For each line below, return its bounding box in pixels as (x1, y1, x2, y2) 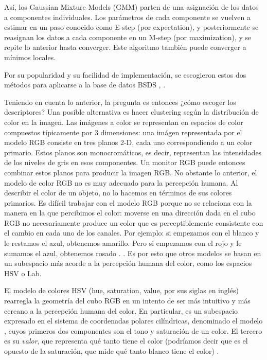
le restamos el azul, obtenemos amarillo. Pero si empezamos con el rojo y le (4, 238, 242, 248)
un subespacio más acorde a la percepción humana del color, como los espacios (4, 258, 252, 268)
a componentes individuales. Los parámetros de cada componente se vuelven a (4, 11, 251, 22)
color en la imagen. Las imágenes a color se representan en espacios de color (4, 116, 243, 127)
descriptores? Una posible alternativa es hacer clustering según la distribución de (4, 106, 259, 117)
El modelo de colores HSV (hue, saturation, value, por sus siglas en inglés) (4, 285, 239, 296)
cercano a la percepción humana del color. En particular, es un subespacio (4, 305, 238, 316)
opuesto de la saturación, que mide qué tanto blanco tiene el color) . (4, 346, 219, 356)
